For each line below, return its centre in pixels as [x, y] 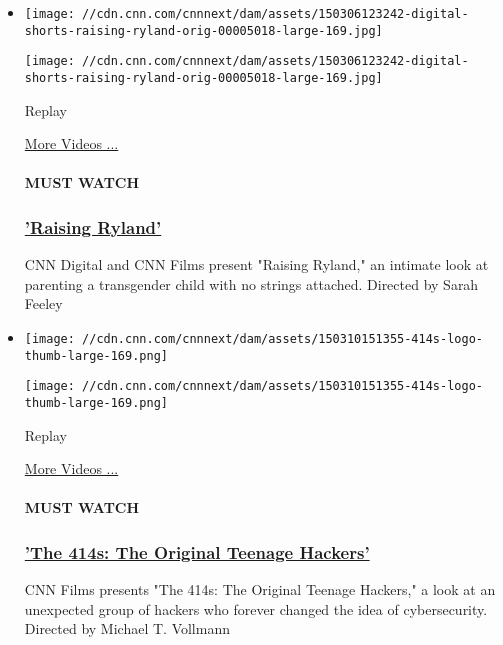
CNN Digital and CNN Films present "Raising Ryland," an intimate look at [256, 264]
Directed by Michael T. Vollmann [127, 628]
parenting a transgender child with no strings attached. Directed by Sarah [251, 283]
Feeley [43, 303]
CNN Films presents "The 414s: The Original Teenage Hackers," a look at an [260, 589]
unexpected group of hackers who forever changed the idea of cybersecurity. [256, 608]
